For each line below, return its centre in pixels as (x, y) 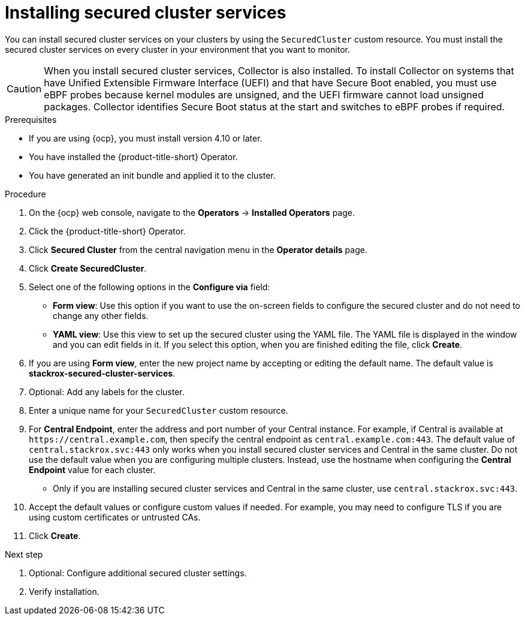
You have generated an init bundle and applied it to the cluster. (152, 175)
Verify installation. (64, 591)
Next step (24, 554)
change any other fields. (101, 315)
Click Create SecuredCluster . (88, 268)
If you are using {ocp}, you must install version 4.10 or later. (146, 138)
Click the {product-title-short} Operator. (107, 231)
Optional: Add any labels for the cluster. (107, 392)
